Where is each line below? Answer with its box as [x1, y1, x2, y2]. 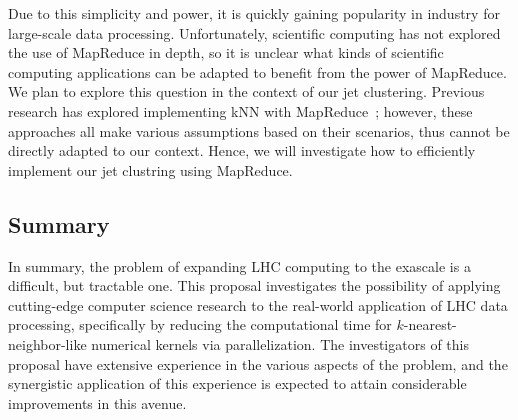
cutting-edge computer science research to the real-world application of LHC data [8, 294, 508, 315]
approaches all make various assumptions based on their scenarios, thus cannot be [8, 120, 510, 141]
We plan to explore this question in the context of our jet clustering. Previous [8, 81, 485, 102]
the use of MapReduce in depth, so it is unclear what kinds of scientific [8, 42, 444, 63]
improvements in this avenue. [8, 392, 187, 413]
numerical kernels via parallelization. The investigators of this [91, 333, 469, 354]
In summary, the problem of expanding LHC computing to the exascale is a [8, 255, 471, 276]
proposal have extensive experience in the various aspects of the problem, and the [8, 353, 508, 374]
